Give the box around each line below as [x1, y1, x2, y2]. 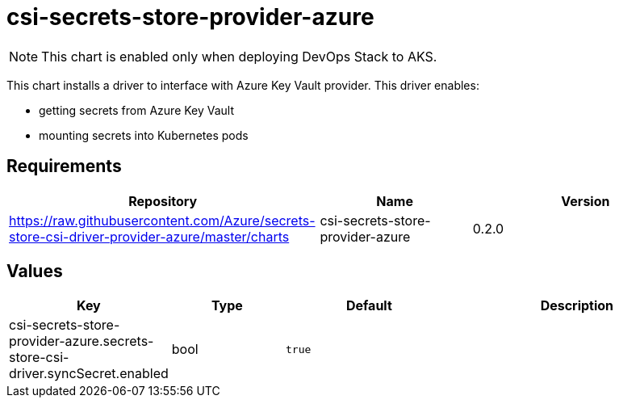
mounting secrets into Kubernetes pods [39, 128, 249, 142]
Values [6, 261, 63, 282]
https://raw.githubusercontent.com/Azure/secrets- [9, 212, 316, 229]
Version [561, 192, 610, 209]
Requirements [6, 156, 122, 177]
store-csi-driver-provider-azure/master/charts [9, 228, 290, 245]
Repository [128, 192, 198, 209]
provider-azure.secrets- [9, 333, 154, 350]
